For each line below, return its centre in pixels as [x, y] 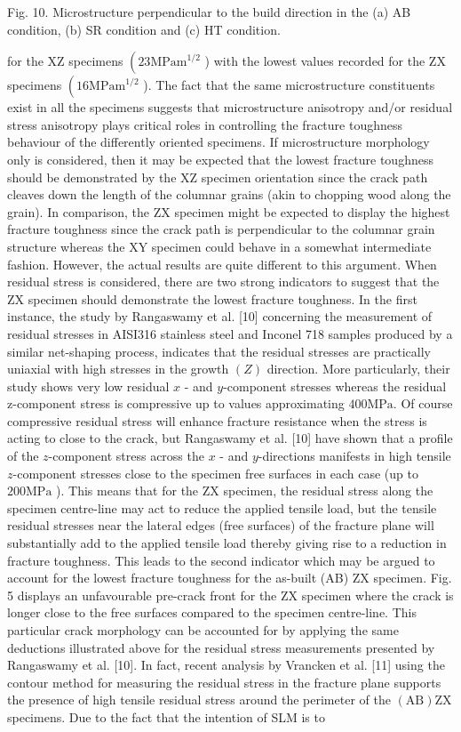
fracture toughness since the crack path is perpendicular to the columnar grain [221, 229]
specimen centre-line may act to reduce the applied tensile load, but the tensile [222, 507]
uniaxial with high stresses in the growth [118, 369]
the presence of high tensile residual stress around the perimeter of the [199, 700]
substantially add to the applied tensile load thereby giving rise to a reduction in [227, 543]
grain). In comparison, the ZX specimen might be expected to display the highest [229, 211]
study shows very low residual [88, 386]
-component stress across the [126, 456]
